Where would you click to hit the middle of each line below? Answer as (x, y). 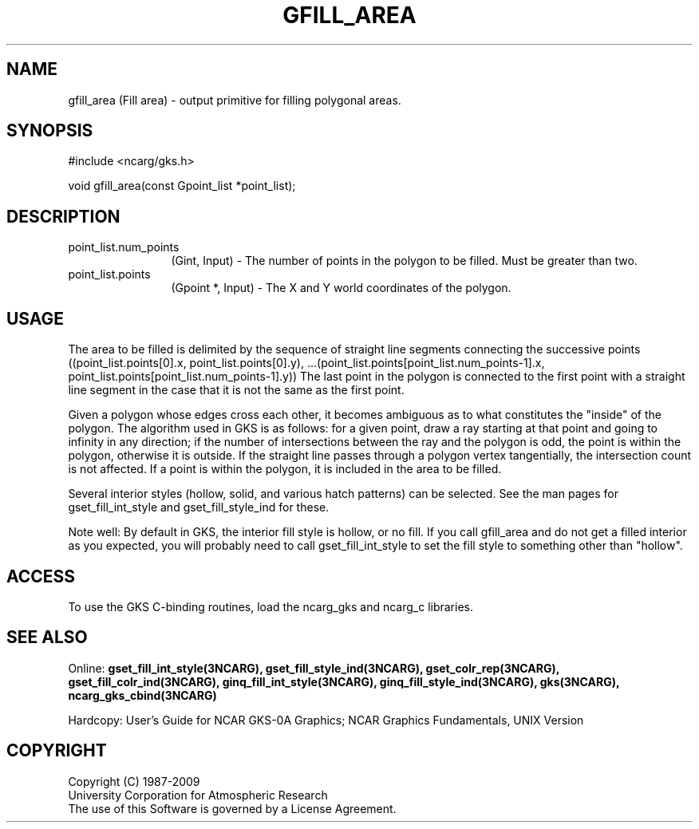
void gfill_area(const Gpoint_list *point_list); (182, 186)
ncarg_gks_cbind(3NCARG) (142, 695)
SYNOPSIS (50, 131)
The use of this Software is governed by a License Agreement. (232, 808)
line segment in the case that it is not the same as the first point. (236, 390)
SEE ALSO (47, 638)
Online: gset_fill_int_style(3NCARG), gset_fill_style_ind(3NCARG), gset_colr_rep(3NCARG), (314, 668)
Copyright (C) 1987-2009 (134, 781)
